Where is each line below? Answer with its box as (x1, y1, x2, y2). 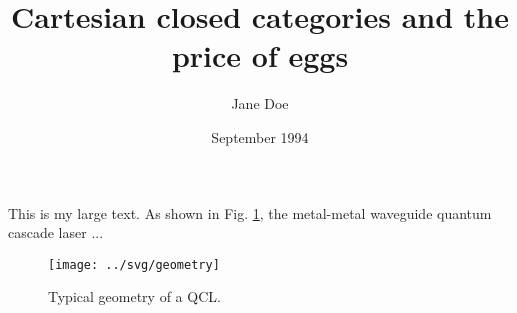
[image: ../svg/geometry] (48, 257, 220, 272)
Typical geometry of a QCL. (48, 286, 221, 307)
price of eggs (171, 35, 349, 76)
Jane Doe (231, 93, 289, 114)
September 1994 (211, 126, 309, 147)
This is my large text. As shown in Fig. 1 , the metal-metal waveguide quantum (8, 202, 492, 223)
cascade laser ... (8, 222, 104, 243)
